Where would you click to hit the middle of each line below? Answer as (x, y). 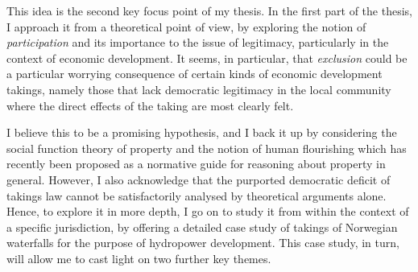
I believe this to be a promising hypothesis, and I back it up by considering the (202, 132)
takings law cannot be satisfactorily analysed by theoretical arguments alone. (197, 195)
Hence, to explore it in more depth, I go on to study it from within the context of (208, 211)
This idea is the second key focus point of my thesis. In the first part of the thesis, (209, 10)
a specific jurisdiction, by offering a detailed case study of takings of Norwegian (202, 227)
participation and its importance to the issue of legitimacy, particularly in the (198, 42)
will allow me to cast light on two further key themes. (139, 258)
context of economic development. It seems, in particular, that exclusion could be (207, 58)
